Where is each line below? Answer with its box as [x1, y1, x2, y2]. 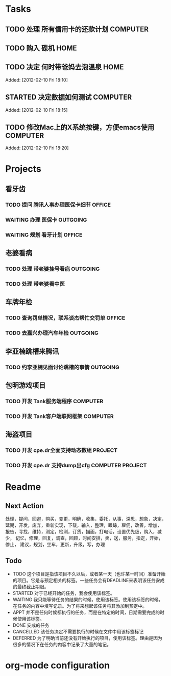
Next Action [5, 501, 44, 510]
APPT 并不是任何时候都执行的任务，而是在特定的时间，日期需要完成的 [12, 609, 160, 615]
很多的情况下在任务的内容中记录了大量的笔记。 [12, 641, 111, 647]
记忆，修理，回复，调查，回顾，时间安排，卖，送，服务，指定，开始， [15, 535, 163, 541]
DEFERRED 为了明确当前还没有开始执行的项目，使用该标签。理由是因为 [12, 634, 162, 641]
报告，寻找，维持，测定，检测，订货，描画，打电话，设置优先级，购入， [5, 529, 157, 534]
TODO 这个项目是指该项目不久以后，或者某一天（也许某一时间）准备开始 [12, 570, 166, 577]
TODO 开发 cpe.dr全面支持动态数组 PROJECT [5, 447, 118, 454]
